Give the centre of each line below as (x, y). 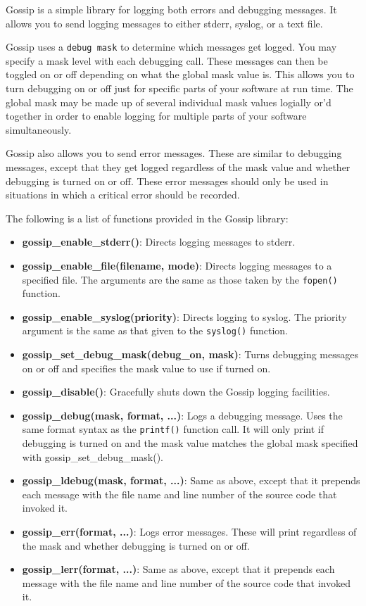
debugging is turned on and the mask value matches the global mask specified (190, 443)
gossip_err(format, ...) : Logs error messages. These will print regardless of (189, 532)
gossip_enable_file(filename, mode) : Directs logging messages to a (177, 265)
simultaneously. (39, 129)
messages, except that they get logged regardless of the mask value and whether (178, 167)
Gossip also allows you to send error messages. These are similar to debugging (174, 153)
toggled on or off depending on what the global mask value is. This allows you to (180, 74)
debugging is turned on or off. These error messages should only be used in (167, 181)
